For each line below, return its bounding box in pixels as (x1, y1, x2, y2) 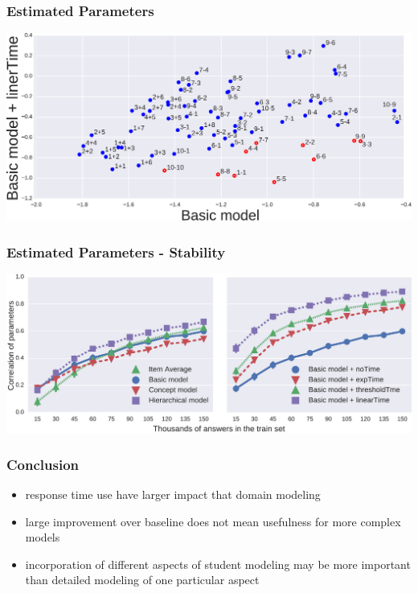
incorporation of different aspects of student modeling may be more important (25, 555, 411, 572)
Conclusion (6, 454, 79, 474)
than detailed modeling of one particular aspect (25, 571, 260, 588)
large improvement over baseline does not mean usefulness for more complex (25, 513, 401, 529)
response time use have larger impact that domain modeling (25, 486, 321, 502)
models (25, 529, 60, 546)
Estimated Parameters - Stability (6, 241, 226, 261)
